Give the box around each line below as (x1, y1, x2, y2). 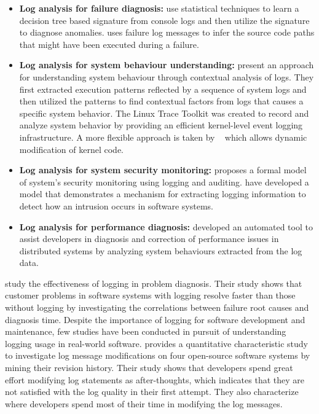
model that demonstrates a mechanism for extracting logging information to (19, 187, 306, 200)
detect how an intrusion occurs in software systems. (19, 199, 213, 212)
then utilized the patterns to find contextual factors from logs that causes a (19, 95, 304, 107)
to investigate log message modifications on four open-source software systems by (5, 349, 310, 362)
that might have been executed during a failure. (19, 37, 199, 50)
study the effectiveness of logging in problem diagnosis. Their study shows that (5, 276, 302, 289)
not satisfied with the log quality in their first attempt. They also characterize (5, 385, 299, 398)
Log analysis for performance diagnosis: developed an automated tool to (19, 220, 313, 233)
